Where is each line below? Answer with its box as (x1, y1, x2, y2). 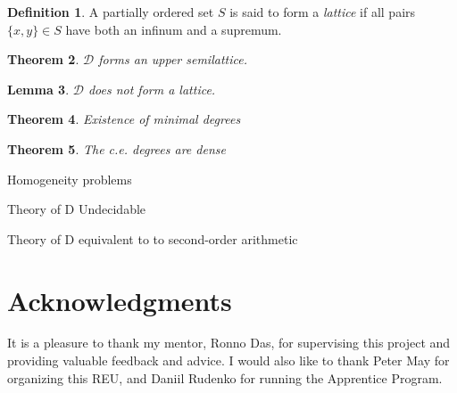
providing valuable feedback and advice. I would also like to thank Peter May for (7, 351, 450, 370)
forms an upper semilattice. (98, 50, 247, 69)
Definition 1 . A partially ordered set (7, 3, 214, 20)
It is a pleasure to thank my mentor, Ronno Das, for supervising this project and (7, 333, 451, 352)
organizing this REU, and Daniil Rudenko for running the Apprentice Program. (7, 368, 443, 387)
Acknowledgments (7, 282, 232, 318)
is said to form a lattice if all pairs (229, 3, 416, 20)
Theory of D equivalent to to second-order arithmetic (7, 229, 298, 248)
